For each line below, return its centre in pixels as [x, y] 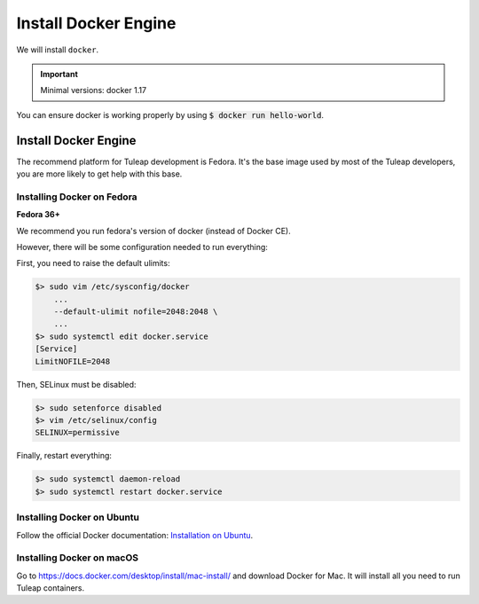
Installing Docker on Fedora [77, 197]
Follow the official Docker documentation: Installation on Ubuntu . [135, 535]
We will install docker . [58, 50]
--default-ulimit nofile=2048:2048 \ [136, 312]
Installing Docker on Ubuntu [78, 517]
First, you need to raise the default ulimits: [93, 263]
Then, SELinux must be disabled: [76, 384]
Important [59, 74]
